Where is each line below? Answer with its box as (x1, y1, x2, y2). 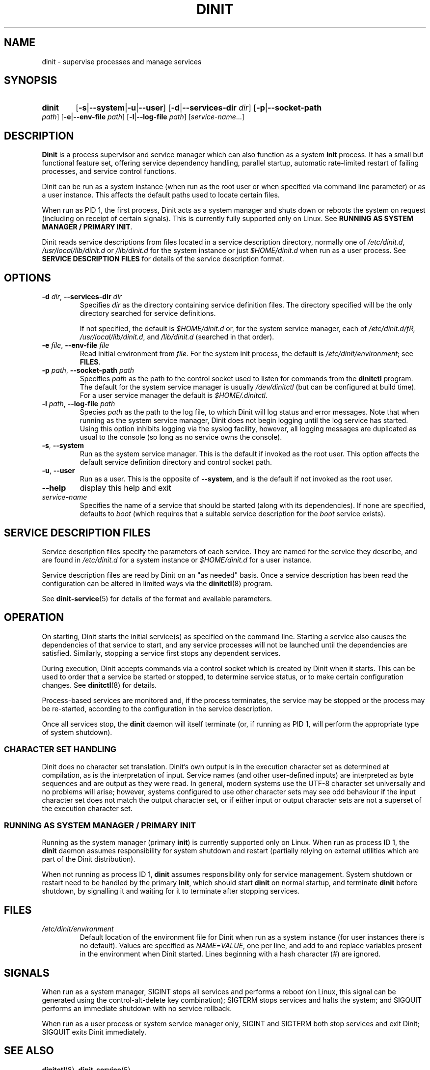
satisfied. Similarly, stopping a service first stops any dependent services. (42, 648, 281, 657)
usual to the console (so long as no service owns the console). (80, 433, 282, 442)
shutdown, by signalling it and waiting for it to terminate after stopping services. (42, 887, 300, 896)
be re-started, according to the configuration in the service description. (42, 704, 272, 713)
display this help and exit (80, 483, 171, 493)
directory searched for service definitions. (80, 309, 216, 318)
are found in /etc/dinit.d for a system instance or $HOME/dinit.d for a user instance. (42, 555, 312, 564)
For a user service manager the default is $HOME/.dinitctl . (80, 391, 268, 400)
